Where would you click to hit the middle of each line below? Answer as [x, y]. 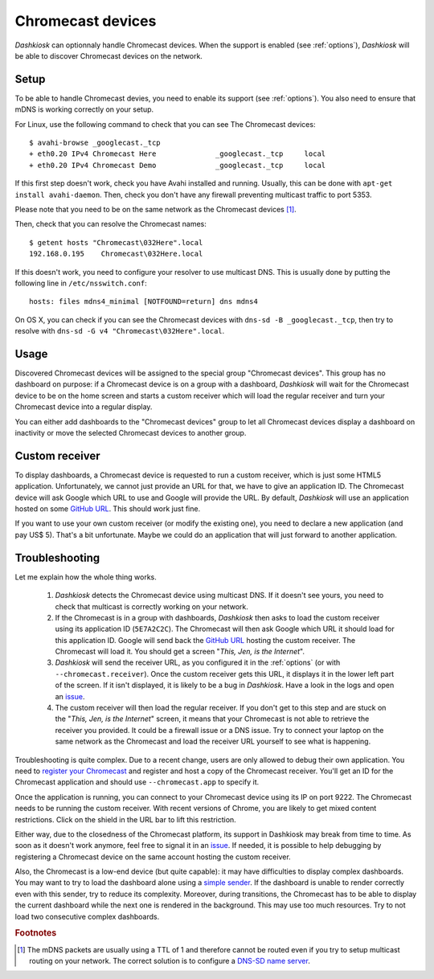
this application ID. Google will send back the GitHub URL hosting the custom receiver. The [205, 640]
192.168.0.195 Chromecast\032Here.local [116, 254]
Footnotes [36, 933]
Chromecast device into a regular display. [84, 407]
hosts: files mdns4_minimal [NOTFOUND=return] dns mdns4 [144, 302]
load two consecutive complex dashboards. [87, 916]
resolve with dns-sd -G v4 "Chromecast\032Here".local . [120, 331]
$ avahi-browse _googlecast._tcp [95, 143]
